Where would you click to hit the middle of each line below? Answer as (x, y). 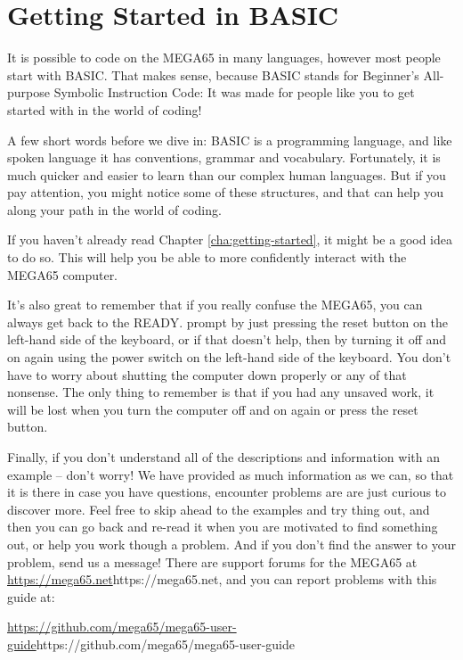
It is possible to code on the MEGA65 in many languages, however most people (224, 58)
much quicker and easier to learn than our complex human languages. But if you (227, 174)
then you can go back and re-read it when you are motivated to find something (223, 527)
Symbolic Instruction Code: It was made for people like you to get (234, 92)
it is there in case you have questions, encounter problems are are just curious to (227, 492)
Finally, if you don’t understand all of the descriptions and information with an (223, 457)
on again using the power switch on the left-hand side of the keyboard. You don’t (229, 357)
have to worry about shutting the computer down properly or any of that (207, 374)
